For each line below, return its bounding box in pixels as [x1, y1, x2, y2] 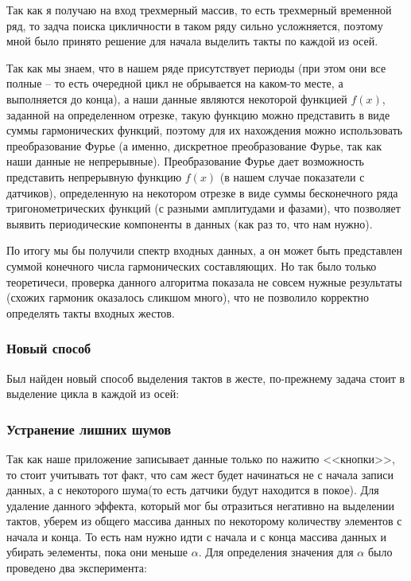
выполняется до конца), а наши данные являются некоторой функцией [6, 90, 347, 107]
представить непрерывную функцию [6, 168, 182, 185]
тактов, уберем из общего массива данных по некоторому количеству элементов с [6, 513, 402, 529]
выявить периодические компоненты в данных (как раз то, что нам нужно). [6, 215, 373, 232]
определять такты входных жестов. [6, 304, 175, 321]
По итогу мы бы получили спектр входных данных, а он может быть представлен [6, 242, 403, 259]
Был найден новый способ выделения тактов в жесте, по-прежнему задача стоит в [6, 369, 405, 386]
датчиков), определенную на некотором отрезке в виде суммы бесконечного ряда [6, 184, 398, 201]
